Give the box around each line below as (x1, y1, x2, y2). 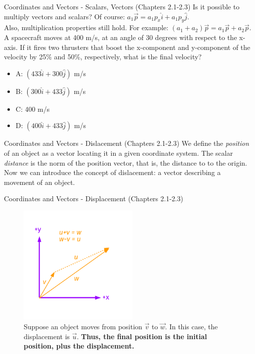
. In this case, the (165, 321, 218, 331)
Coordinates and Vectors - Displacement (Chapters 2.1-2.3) (4, 193, 183, 204)
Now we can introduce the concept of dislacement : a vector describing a (4, 167, 221, 177)
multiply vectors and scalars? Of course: (4, 11, 125, 21)
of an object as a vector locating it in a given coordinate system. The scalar (4, 147, 233, 158)
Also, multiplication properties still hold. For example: (4, 22, 169, 33)
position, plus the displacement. (24, 341, 134, 351)
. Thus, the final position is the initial (77, 331, 207, 341)
